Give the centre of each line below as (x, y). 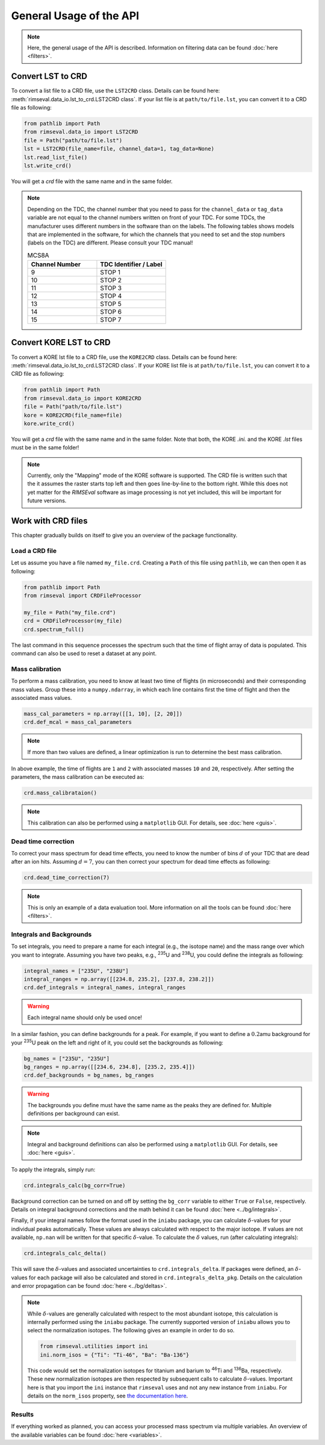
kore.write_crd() (49, 423)
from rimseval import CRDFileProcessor (82, 596)
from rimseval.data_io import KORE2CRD (82, 398)
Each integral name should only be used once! (85, 1017)
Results (23, 1414)
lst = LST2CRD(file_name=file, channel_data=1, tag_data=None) (119, 149)
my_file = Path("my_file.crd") (70, 612)
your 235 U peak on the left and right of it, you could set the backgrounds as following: (117, 1042)
